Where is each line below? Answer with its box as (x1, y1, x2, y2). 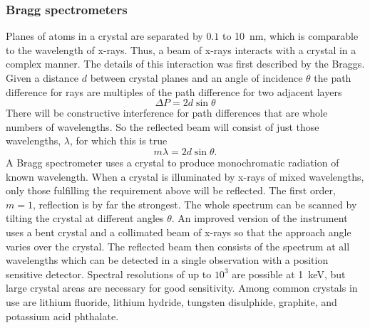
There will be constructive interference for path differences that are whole (6, 105, 328, 120)
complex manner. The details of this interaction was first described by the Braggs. (6, 56, 365, 71)
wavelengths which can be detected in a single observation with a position (6, 253, 329, 268)
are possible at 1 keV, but (232, 266, 346, 281)
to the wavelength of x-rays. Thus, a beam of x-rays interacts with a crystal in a (6, 42, 356, 57)
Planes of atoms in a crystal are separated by (6, 28, 203, 43)
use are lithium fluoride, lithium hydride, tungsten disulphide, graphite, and (6, 294, 337, 309)
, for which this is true (69, 133, 168, 148)
